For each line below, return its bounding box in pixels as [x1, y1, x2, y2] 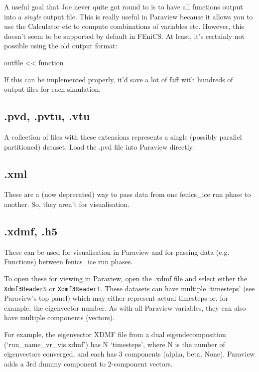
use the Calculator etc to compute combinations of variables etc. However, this [4, 21, 244, 31]
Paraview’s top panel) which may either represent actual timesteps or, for [4, 293, 229, 303]
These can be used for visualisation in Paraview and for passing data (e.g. [4, 246, 230, 257]
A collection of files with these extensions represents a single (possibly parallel [4, 131, 242, 142]
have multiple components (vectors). [4, 312, 115, 323]
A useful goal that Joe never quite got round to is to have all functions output [4, 1, 243, 11]
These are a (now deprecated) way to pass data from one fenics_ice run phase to [4, 189, 251, 199]
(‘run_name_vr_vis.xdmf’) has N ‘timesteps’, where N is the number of [4, 339, 225, 349]
